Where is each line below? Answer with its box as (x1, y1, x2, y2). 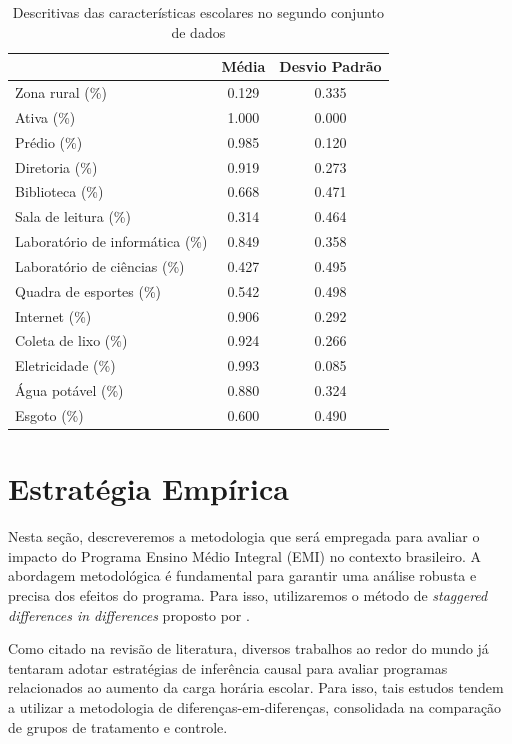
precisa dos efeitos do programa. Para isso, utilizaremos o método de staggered (8, 585, 488, 605)
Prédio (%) (15, 131, 83, 152)
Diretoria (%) (15, 156, 98, 177)
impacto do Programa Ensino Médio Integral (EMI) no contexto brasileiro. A (8, 545, 482, 566)
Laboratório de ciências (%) (15, 255, 185, 276)
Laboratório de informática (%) (15, 231, 208, 252)
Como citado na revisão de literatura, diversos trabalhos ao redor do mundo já (8, 638, 489, 659)
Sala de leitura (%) (15, 206, 131, 227)
